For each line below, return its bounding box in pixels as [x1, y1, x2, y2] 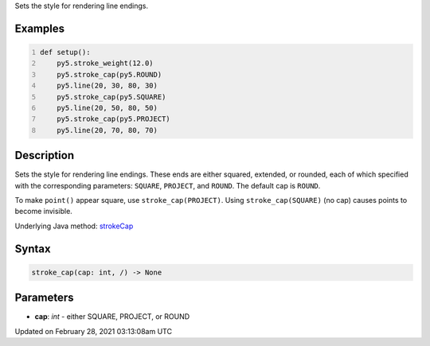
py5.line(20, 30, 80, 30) [57, 81, 158, 91]
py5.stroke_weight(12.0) [57, 59, 154, 68]
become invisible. [14, 207, 73, 216]
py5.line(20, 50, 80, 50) [57, 103, 158, 112]
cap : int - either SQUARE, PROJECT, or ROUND [34, 312, 190, 321]
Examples [14, 21, 65, 35]
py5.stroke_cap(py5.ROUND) [57, 70, 162, 79]
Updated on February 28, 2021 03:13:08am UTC [14, 326, 173, 336]
